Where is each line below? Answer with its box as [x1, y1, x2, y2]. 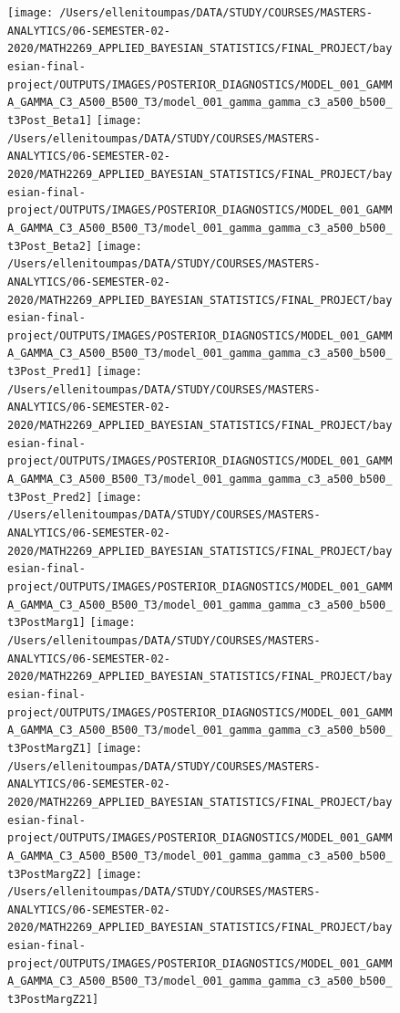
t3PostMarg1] [7, 616, 86, 630]
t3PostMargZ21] [7, 993, 99, 1007]
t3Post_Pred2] [7, 490, 93, 504]
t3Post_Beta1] [7, 113, 93, 127]
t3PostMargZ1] [7, 741, 93, 755]
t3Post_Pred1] [7, 365, 93, 379]
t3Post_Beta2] [7, 239, 93, 253]
